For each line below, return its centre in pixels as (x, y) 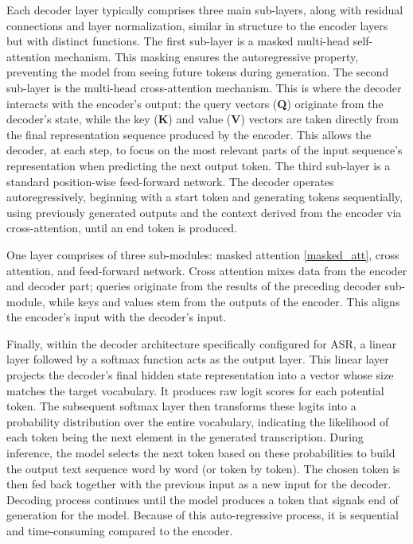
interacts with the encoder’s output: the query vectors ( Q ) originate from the (195, 103)
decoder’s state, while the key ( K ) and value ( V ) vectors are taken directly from (203, 119)
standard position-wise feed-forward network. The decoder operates (170, 181)
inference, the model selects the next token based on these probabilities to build (201, 453)
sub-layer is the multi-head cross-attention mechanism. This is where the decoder (204, 87)
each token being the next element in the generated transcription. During (185, 437)
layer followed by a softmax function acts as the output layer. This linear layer (198, 359)
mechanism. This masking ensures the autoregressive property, (206, 56)
